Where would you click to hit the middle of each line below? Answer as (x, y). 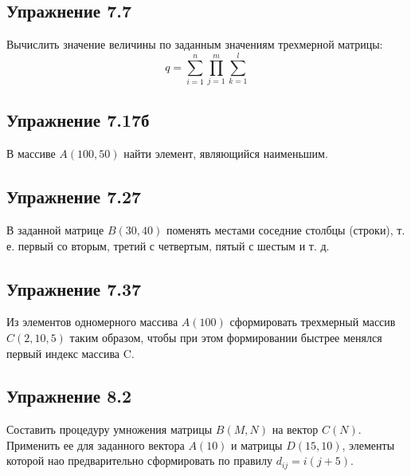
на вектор (295, 429)
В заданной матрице (55, 229)
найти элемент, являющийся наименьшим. (226, 153)
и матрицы (257, 445)
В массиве (31, 153)
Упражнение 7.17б (78, 120)
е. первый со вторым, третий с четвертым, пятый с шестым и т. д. (168, 245)
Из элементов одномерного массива (92, 322)
